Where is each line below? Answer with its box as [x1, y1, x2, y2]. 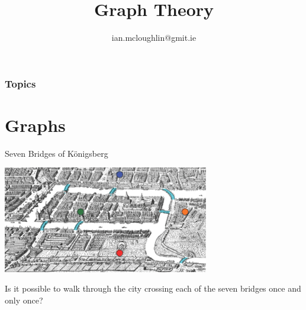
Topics [5, 76, 36, 91]
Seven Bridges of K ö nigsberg [5, 147, 108, 159]
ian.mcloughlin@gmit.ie [111, 31, 197, 44]
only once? [5, 293, 43, 306]
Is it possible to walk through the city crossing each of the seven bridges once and [5, 282, 301, 295]
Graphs [5, 112, 66, 137]
